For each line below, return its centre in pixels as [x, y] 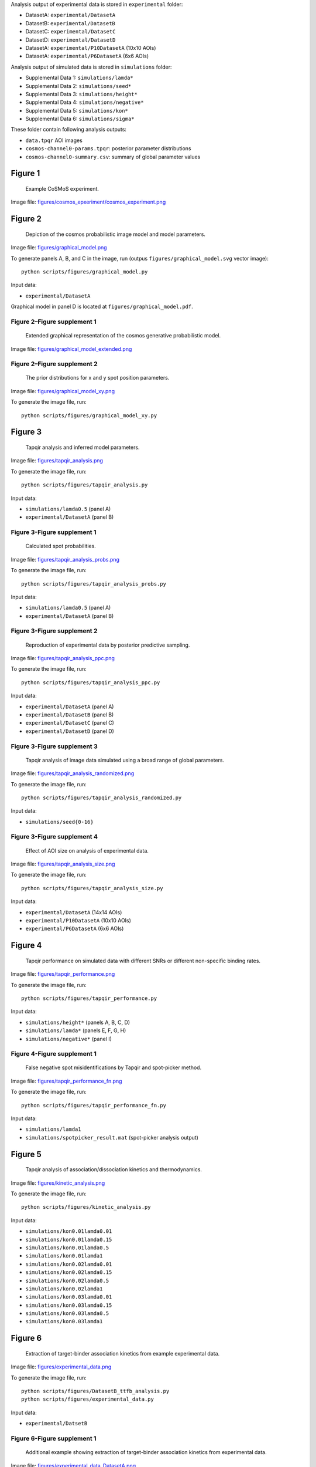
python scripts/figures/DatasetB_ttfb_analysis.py [95, 1391]
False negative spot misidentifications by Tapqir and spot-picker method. [114, 1067]
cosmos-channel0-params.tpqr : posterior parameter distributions [108, 148]
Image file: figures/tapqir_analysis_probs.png [65, 559]
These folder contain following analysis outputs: [69, 130]
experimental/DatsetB [56, 1424]
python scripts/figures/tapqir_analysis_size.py [92, 888]
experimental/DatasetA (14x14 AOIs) [74, 912]
